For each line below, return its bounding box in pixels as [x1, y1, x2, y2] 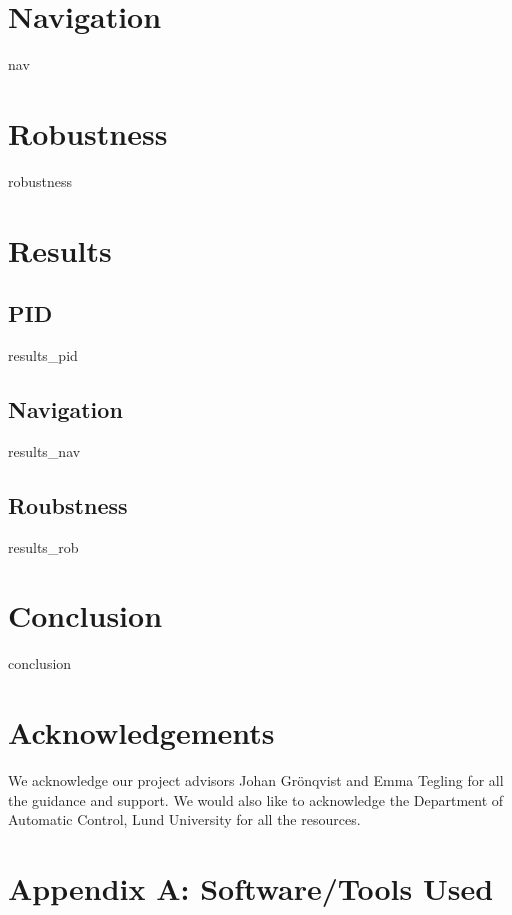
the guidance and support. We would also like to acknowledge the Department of [8, 789, 504, 810]
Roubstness [8, 489, 128, 520]
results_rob [8, 536, 79, 557]
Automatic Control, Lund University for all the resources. [8, 809, 361, 830]
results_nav [8, 440, 81, 461]
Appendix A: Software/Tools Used [8, 868, 494, 909]
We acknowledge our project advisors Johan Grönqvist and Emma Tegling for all [8, 770, 504, 791]
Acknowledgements [8, 712, 275, 753]
